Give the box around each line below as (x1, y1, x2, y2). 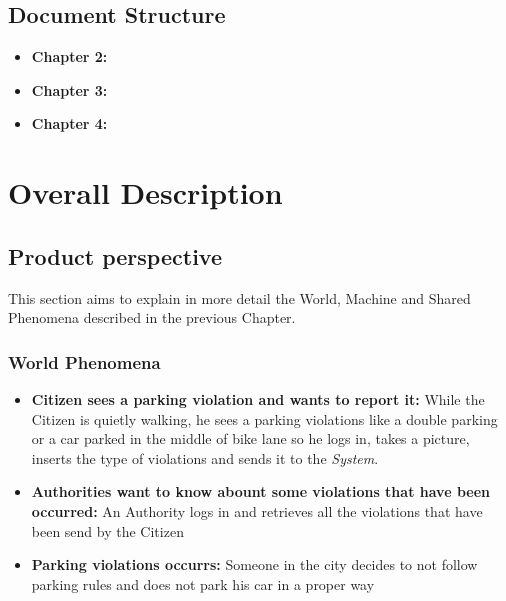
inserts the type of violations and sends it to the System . (31, 447, 379, 468)
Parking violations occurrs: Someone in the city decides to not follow (31, 554, 478, 575)
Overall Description (8, 172, 283, 213)
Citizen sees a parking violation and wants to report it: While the (31, 388, 485, 409)
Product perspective (8, 240, 222, 271)
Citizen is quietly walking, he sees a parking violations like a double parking (31, 408, 498, 429)
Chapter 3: (31, 79, 108, 100)
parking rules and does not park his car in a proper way (31, 573, 375, 594)
